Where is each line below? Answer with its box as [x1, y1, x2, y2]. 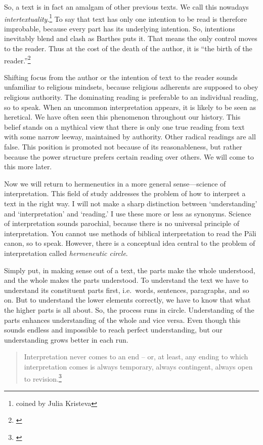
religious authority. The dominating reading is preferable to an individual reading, [4, 92, 258, 102]
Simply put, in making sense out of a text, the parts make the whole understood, [4, 265, 255, 275]
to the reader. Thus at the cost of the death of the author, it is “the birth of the [4, 43, 252, 54]
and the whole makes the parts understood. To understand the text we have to [4, 275, 248, 285]
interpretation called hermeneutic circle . [4, 247, 128, 258]
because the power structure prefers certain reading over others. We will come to [4, 151, 254, 162]
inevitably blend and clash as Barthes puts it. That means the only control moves [4, 33, 257, 44]
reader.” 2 [4, 53, 31, 65]
